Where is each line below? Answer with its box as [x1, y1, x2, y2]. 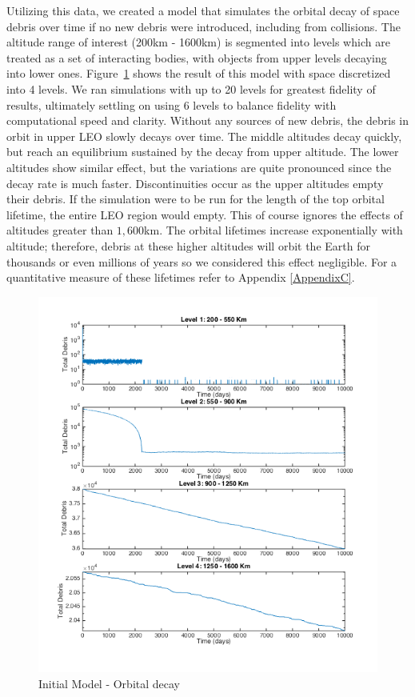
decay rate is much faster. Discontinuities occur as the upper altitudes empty [6, 174, 384, 191]
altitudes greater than [6, 222, 114, 238]
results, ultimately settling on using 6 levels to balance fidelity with [6, 96, 337, 113]
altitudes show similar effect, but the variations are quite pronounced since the [6, 158, 392, 175]
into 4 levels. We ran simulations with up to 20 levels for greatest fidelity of [6, 80, 376, 97]
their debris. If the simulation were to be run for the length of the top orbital [6, 190, 385, 207]
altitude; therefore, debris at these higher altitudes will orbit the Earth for [6, 237, 370, 254]
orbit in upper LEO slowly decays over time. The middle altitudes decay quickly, [6, 127, 402, 144]
